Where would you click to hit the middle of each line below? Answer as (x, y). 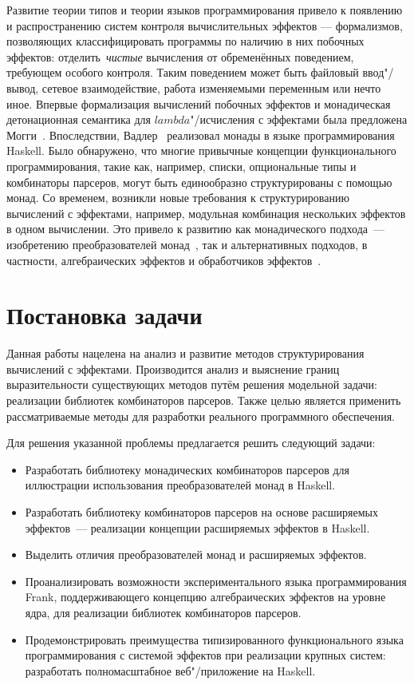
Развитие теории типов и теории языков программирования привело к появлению (205, 10)
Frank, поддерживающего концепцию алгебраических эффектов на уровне (205, 597)
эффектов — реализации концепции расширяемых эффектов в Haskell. (197, 527)
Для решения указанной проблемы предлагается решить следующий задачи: (191, 443)
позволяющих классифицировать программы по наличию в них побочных (185, 41)
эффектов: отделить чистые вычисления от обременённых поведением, (180, 56)
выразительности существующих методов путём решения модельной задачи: (192, 384)
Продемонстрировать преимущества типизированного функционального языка (214, 639)
